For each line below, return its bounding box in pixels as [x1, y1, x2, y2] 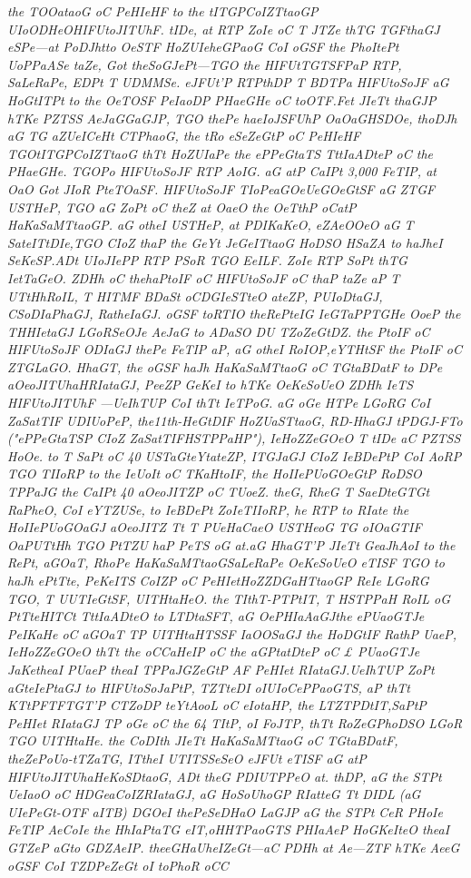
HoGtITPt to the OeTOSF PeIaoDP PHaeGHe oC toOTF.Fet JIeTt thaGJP [7, 90, 437, 109]
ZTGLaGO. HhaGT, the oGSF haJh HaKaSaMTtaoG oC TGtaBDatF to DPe [7, 357, 443, 376]
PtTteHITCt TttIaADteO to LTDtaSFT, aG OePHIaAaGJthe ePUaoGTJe [7, 607, 425, 626]
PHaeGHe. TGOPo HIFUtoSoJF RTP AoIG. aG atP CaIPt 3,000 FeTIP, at [7, 162, 437, 181]
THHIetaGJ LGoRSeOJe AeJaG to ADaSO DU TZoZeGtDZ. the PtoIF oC [7, 321, 430, 340]
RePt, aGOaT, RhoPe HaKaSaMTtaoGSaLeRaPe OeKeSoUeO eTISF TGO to [7, 553, 445, 572]
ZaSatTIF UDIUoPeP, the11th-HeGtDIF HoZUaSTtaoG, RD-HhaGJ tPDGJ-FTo [7, 410, 463, 429]
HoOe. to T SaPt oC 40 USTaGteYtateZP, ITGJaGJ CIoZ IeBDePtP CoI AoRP [7, 446, 462, 465]
